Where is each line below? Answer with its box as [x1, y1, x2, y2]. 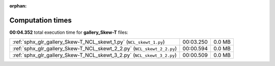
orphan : [9, 3, 27, 9]
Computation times [9, 16, 72, 25]
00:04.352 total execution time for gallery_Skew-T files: [9, 29, 128, 35]
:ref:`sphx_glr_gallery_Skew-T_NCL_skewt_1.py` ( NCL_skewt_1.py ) [12, 38, 165, 45]
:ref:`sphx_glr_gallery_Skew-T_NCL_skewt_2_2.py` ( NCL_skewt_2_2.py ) [12, 45, 177, 52]
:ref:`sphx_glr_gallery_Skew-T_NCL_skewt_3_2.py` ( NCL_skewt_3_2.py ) [12, 52, 177, 59]
